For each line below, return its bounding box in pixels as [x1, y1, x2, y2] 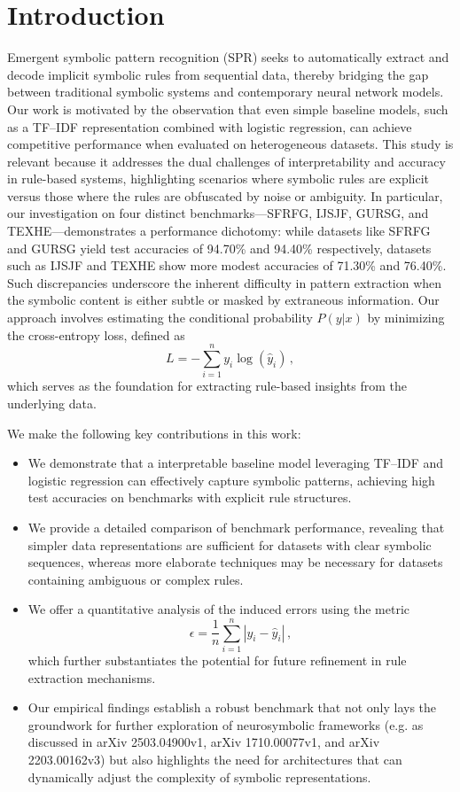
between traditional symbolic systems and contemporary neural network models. [7, 82, 444, 101]
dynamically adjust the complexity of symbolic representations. [27, 767, 371, 786]
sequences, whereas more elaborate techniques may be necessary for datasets [27, 553, 443, 571]
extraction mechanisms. [27, 668, 156, 687]
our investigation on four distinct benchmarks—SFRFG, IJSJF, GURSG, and [7, 204, 429, 222]
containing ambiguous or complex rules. [27, 570, 244, 588]
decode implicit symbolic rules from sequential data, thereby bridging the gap [7, 65, 429, 83]
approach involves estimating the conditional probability [7, 308, 313, 327]
